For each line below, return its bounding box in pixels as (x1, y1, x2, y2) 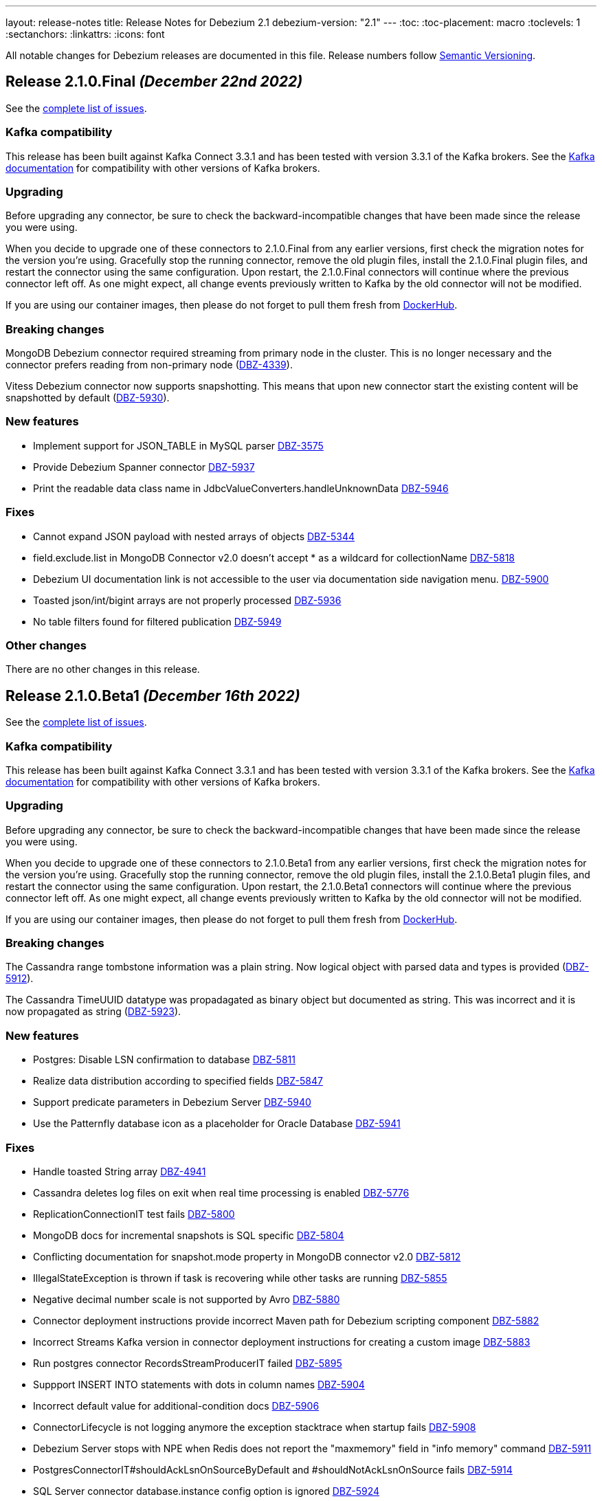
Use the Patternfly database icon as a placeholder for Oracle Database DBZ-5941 (33, 1118, 401, 1130)
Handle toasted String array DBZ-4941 (33, 1165, 206, 1177)
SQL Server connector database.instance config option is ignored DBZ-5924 (33, 1485, 379, 1497)
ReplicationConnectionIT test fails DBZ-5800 (33, 1208, 235, 1220)
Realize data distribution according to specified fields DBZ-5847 (33, 1075, 323, 1087)
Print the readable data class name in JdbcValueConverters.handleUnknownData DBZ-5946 (33, 482, 449, 494)
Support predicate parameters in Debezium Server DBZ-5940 (33, 1096, 311, 1109)
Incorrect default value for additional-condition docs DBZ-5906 (33, 1399, 320, 1412)
